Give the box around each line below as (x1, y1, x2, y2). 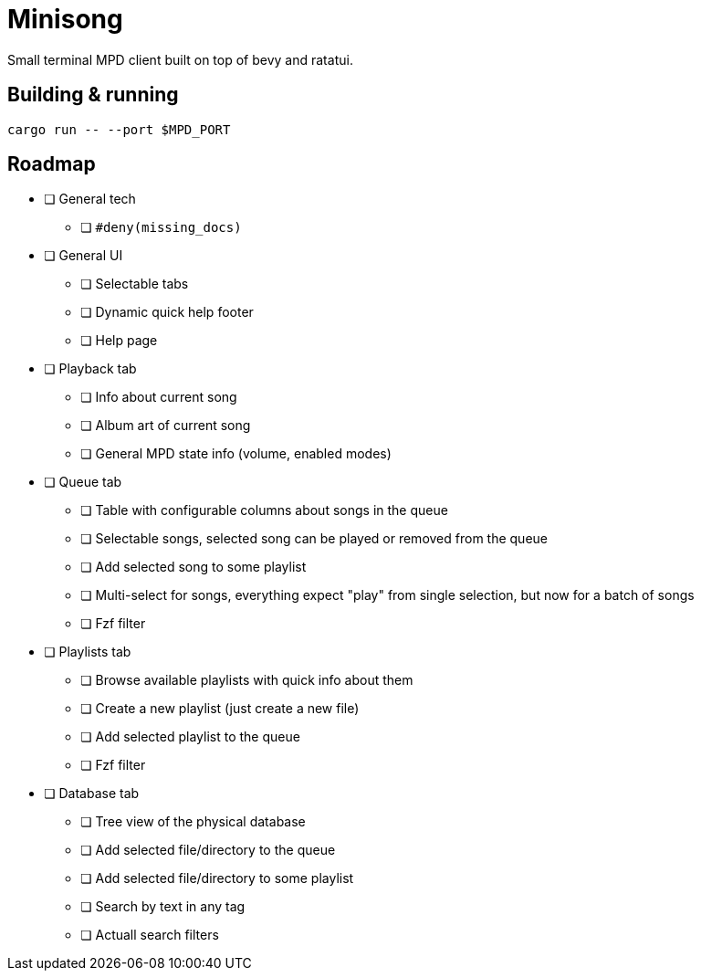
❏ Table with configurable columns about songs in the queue (80, 502, 448, 519)
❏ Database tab (44, 785, 140, 802)
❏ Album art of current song (80, 417, 251, 434)
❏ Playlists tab (44, 644, 131, 660)
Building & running (7, 83, 179, 107)
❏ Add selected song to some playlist (80, 559, 307, 575)
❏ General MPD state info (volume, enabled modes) (80, 446, 392, 462)
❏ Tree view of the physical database (80, 814, 306, 830)
